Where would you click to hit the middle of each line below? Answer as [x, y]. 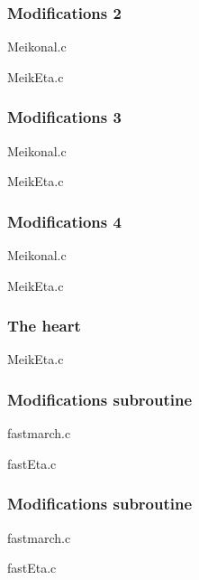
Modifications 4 [64, 221]
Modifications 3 [64, 117]
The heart [44, 326]
